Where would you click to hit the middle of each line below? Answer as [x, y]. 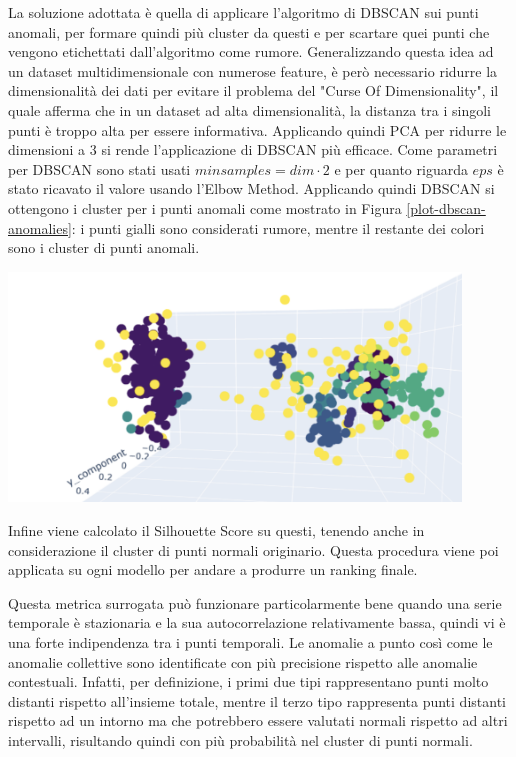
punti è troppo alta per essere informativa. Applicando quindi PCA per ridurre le [257, 129]
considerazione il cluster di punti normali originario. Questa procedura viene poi [253, 549]
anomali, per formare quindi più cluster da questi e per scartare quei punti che [249, 31]
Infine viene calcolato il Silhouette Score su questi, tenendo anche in [216, 530]
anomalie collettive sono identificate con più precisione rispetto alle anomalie [243, 661]
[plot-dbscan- [446, 207]
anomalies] [40, 227]
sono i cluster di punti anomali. [104, 247]
